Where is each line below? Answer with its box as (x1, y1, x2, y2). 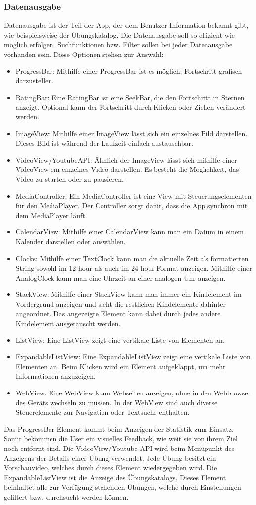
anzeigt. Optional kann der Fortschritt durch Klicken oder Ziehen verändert (15, 102, 246, 112)
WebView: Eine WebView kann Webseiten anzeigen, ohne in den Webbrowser (15, 388, 251, 398)
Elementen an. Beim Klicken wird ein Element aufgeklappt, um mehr (15, 361, 226, 371)
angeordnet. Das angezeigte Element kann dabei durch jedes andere (15, 308, 221, 319)
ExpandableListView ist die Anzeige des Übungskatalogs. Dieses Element (4, 472, 226, 482)
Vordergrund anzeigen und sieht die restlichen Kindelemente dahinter (15, 298, 226, 309)
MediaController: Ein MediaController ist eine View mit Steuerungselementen (15, 190, 252, 201)
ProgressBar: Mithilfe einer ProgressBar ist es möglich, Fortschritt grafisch (15, 65, 242, 76)
